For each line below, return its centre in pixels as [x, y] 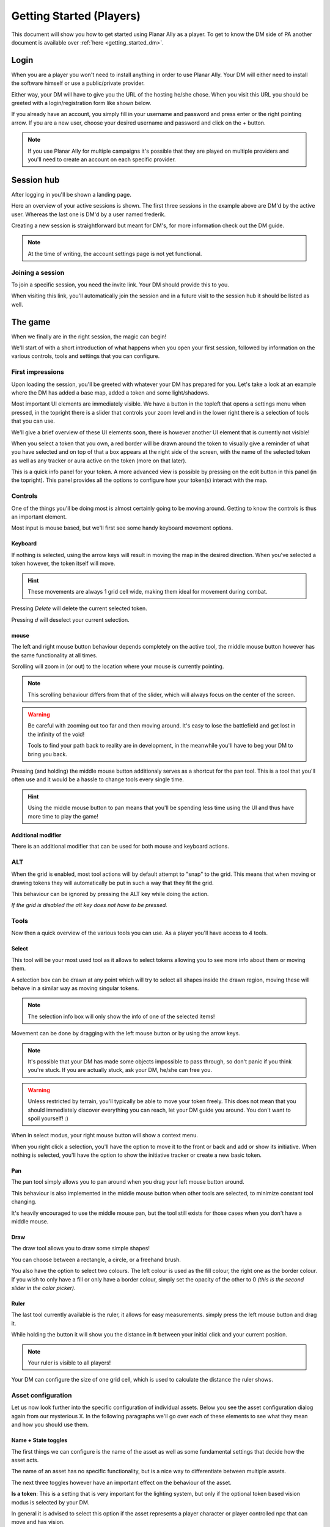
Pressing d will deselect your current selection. [70, 619]
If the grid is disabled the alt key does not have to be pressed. [89, 905]
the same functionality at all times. [54, 655]
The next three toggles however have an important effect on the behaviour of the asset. [122, 1482]
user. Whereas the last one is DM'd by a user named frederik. [89, 214]
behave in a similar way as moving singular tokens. [75, 988]
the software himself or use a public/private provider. [78, 83]
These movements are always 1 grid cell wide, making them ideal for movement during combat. [148, 591]
